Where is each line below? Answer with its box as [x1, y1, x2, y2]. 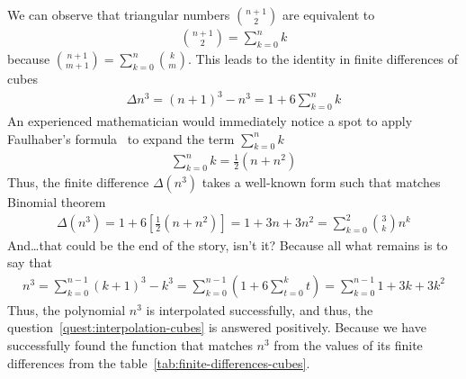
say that [7, 253, 52, 272]
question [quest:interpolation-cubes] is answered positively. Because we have [7, 318, 426, 337]
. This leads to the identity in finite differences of [187, 50, 459, 68]
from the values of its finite [273, 335, 423, 354]
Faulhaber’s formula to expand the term [7, 129, 235, 148]
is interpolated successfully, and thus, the [146, 300, 373, 319]
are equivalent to [282, 5, 375, 23]
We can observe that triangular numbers [7, 5, 230, 23]
